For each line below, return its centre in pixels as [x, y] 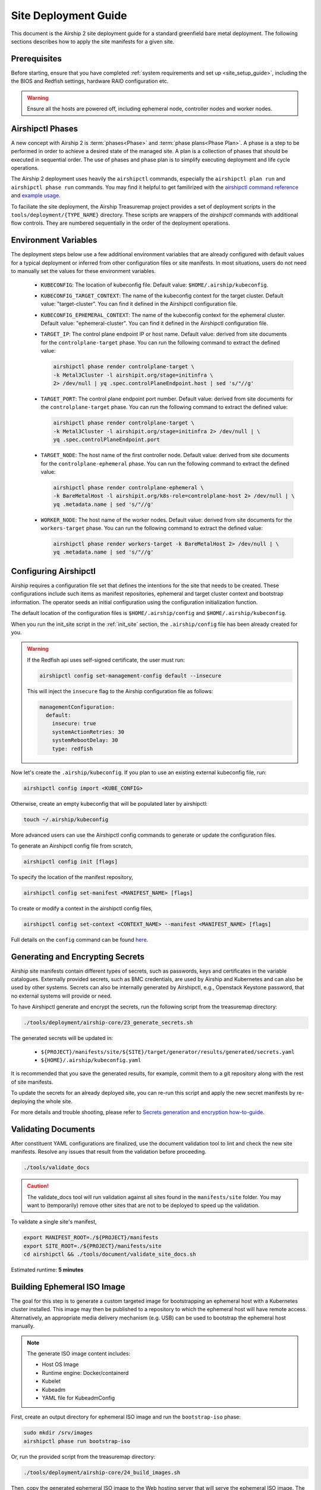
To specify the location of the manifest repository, [72, 877]
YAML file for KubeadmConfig [78, 1398]
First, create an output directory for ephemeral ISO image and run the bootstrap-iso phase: [126, 1417]
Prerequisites [36, 59]
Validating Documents [53, 1129]
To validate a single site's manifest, [54, 1222]
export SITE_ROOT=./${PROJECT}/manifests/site [92, 1246]
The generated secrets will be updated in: [62, 1038]
